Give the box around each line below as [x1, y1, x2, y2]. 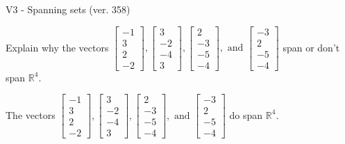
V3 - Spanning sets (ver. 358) [6, 2, 131, 16]
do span [229, 107, 263, 122]
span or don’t [283, 40, 340, 54]
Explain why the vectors [6, 40, 109, 54]
